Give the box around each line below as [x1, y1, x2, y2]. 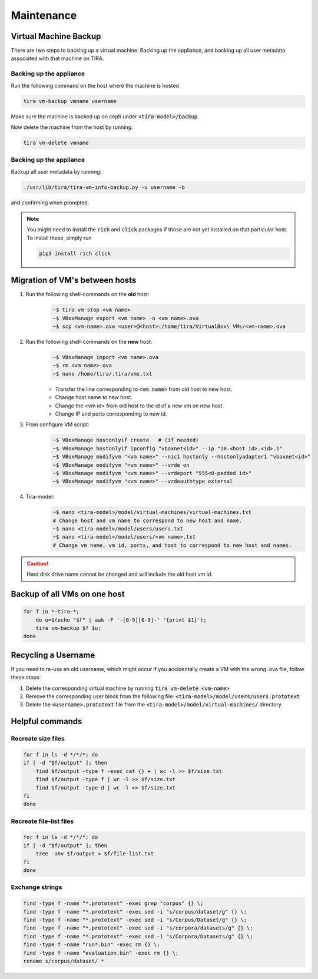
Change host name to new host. [55, 394, 132, 401]
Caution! [26, 560, 49, 567]
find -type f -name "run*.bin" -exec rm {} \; [23, 941, 160, 948]
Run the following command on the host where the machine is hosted [11, 82, 180, 89]
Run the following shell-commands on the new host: [25, 338, 153, 346]
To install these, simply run [26, 234, 92, 241]
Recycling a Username [11, 650, 95, 660]
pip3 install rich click [39, 250, 111, 257]
